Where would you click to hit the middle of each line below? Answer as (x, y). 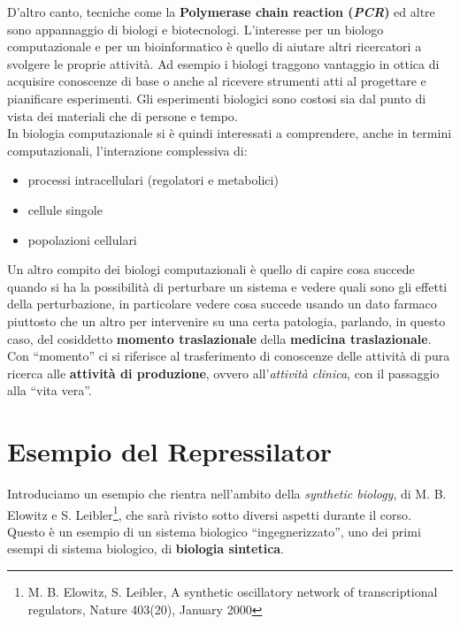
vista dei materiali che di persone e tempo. (123, 115)
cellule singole (65, 209)
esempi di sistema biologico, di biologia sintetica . (146, 549)
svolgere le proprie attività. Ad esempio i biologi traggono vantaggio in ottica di (223, 63)
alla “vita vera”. (50, 390)
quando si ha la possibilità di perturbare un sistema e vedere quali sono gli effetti (227, 286)
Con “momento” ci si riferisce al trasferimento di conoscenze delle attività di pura (229, 356)
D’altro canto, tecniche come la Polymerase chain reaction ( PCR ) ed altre (221, 11)
